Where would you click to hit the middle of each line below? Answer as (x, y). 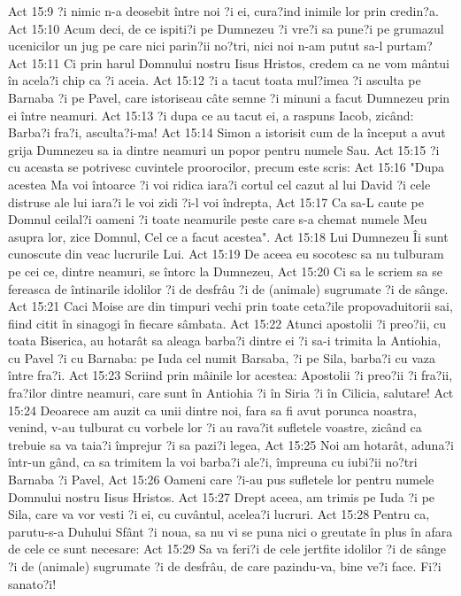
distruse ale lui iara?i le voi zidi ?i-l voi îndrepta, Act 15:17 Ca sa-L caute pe (216, 201)
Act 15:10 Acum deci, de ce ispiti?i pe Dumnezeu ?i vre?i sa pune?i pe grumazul (226, 28)
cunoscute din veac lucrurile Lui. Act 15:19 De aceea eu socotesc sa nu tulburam (226, 254)
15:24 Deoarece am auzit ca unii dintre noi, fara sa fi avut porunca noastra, (212, 410)
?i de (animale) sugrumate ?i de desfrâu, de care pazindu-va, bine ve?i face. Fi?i (225, 566)
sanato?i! (32, 583)
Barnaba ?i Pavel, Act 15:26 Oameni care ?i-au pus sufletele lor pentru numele (221, 480)
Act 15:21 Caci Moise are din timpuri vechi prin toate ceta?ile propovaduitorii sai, (230, 306)
